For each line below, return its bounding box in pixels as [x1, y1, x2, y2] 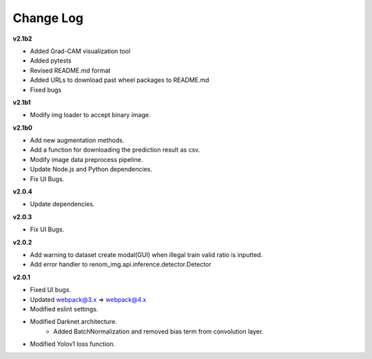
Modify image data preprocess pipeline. [30, 155, 143, 163]
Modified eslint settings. [30, 305, 99, 313]
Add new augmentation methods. [30, 136, 125, 145]
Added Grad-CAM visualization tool [30, 47, 131, 55]
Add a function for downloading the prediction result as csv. [30, 145, 200, 154]
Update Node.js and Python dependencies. [30, 165, 153, 174]
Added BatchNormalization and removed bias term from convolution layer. [53, 327, 264, 336]
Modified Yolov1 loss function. [30, 340, 115, 348]
